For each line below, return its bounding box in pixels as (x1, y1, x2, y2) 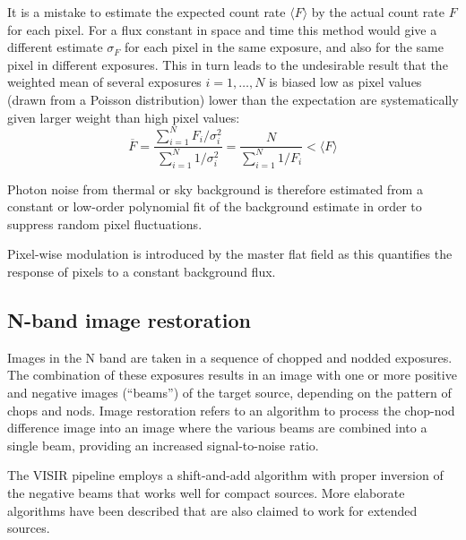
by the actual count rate (311, 3, 444, 21)
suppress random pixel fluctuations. (7, 214, 203, 233)
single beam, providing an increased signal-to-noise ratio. (7, 435, 319, 454)
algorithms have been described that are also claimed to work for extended (7, 501, 418, 519)
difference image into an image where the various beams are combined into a (7, 418, 427, 437)
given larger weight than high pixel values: (7, 107, 240, 126)
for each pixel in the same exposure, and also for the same (125, 38, 444, 56)
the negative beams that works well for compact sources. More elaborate (7, 483, 405, 501)
